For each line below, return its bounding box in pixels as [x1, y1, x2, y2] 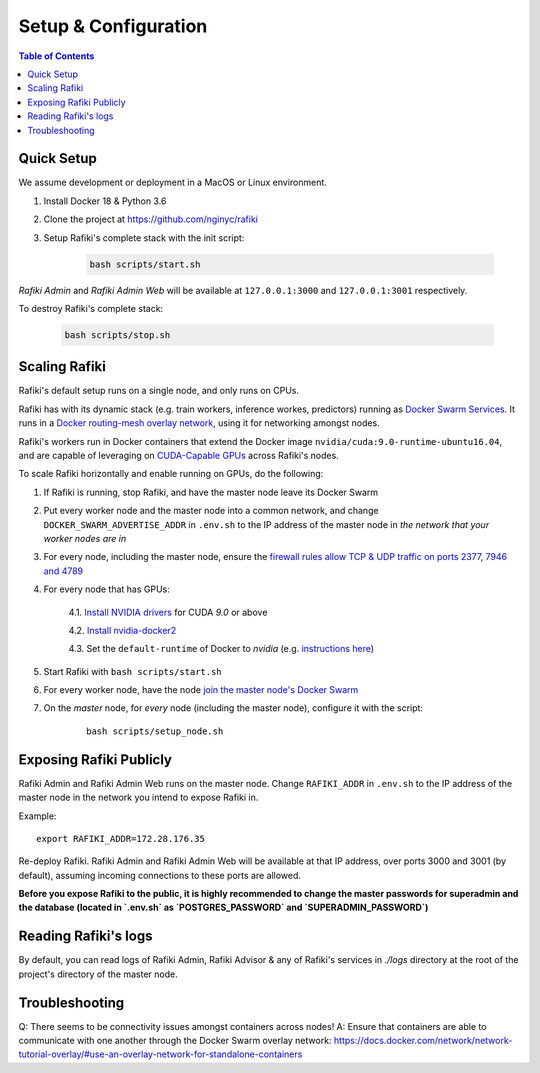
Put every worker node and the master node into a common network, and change [43, 505, 379, 517]
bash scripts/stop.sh [64, 329, 171, 340]
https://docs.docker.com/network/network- [333, 1035, 513, 1047]
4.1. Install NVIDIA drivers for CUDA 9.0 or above [68, 606, 268, 618]
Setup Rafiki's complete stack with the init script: [43, 231, 245, 244]
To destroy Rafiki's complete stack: [18, 302, 164, 314]
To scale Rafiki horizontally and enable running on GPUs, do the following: [18, 468, 324, 480]
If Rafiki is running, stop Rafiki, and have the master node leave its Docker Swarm [43, 486, 379, 498]
